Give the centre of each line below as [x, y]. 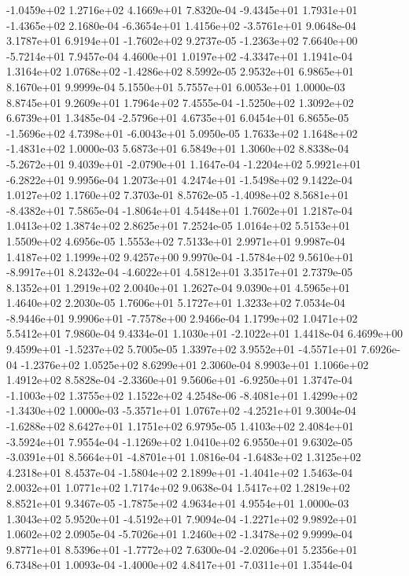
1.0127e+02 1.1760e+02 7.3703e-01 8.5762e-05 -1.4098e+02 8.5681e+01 [178, 195]
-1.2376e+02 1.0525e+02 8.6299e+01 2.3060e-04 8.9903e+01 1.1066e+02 [195, 364]
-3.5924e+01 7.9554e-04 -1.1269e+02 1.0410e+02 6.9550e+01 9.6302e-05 [180, 441]
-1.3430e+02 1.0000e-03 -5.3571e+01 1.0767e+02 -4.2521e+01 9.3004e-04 [181, 410]
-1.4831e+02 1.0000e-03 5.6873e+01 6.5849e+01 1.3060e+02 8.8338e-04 [178, 148]
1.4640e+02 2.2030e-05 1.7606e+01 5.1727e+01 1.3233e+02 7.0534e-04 [176, 303]
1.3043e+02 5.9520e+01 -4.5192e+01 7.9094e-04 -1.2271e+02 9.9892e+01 [182, 518]
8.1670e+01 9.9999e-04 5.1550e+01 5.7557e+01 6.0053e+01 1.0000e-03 [176, 86]
